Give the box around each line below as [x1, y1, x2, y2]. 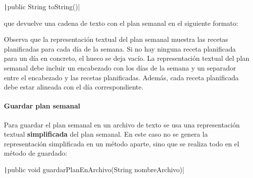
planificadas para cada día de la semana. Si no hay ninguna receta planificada [4, 43, 236, 53]
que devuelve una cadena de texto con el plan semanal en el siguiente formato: [4, 18, 238, 28]
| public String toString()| [4, 1, 80, 11]
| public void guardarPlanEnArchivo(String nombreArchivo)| [4, 164, 184, 174]
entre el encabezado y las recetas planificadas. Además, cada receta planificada [4, 72, 239, 82]
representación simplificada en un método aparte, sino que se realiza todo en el [4, 138, 239, 148]
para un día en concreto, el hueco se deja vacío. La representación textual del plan [4, 53, 250, 63]
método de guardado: [4, 148, 67, 158]
